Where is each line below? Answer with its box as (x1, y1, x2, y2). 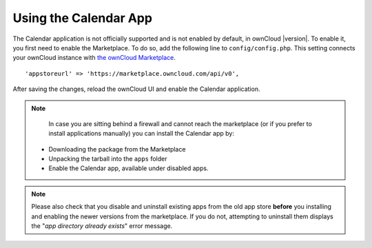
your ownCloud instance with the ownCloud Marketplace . (12, 54, 176, 62)
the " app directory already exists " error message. (31, 222, 173, 230)
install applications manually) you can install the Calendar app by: (48, 130, 234, 138)
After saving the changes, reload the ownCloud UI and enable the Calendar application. (12, 85, 260, 93)
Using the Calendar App (12, 10, 153, 25)
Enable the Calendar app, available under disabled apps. (48, 164, 209, 172)
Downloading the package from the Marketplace (48, 145, 186, 153)
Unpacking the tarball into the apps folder (48, 155, 167, 163)
